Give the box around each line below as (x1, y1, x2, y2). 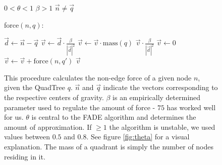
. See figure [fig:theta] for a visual (86, 131, 190, 142)
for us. (4, 112, 24, 122)
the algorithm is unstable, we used (109, 121, 215, 132)
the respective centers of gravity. (4, 92, 104, 103)
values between (4, 131, 50, 142)
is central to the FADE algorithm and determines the (31, 112, 196, 122)
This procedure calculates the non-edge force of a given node (4, 72, 192, 82)
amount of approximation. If (4, 121, 92, 132)
